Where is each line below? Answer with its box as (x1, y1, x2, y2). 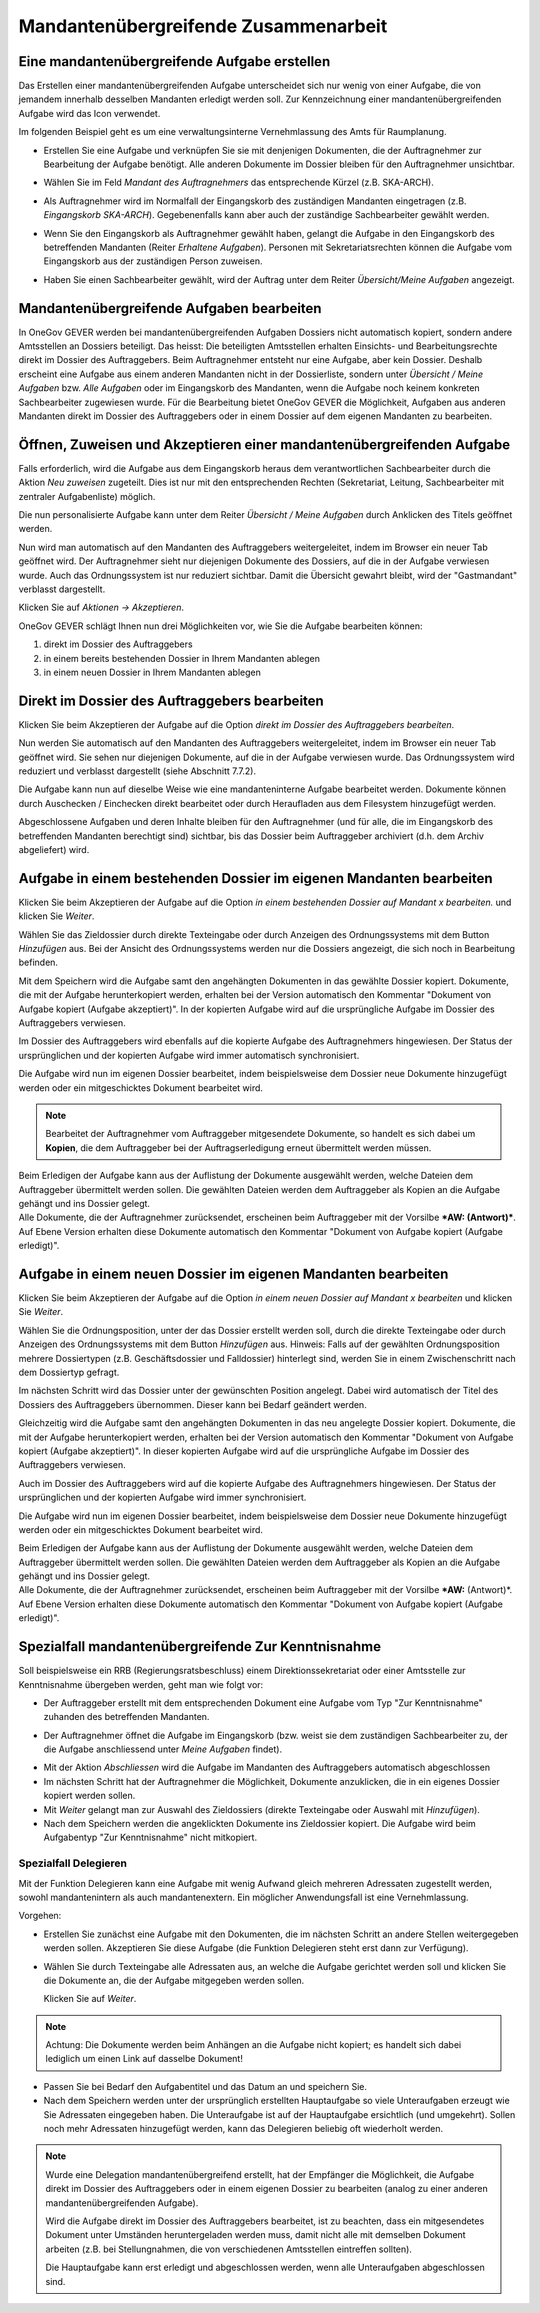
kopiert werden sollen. (43, 1790, 136, 1802)
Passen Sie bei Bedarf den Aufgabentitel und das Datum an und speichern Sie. (43, 2080, 368, 2092)
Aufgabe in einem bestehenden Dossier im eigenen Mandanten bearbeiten (18, 870, 494, 887)
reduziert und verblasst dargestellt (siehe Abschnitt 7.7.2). (18, 765, 257, 777)
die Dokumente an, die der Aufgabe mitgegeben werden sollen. (43, 1974, 305, 1986)
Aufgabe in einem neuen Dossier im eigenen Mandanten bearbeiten (18, 1265, 449, 1282)
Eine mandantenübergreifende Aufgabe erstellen (18, 53, 331, 70)
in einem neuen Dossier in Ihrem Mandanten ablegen (43, 666, 262, 678)
